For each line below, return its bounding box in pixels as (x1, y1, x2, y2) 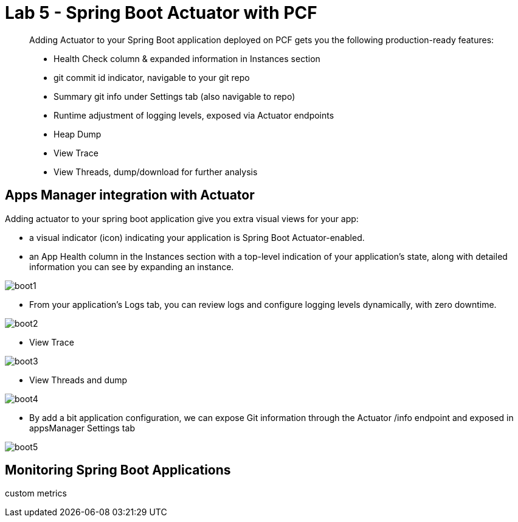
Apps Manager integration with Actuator (5, 187, 255, 203)
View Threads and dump (29, 374, 128, 385)
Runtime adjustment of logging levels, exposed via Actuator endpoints (54, 110, 334, 120)
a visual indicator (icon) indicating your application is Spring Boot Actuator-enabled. (29, 232, 365, 243)
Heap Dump (54, 128, 102, 139)
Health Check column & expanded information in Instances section (54, 53, 320, 64)
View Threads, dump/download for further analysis (54, 166, 258, 177)
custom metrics (5, 488, 67, 499)
